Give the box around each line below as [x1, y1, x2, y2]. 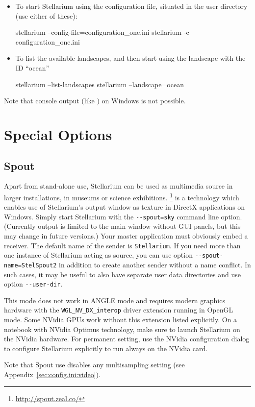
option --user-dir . [4, 279, 63, 289]
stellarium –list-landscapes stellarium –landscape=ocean [15, 79, 184, 89]
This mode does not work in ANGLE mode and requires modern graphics [4, 295, 225, 305]
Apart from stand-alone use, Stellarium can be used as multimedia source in [4, 181, 233, 191]
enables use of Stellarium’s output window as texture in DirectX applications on [4, 202, 245, 212]
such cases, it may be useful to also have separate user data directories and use [4, 269, 241, 279]
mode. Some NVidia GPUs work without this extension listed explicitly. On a [4, 314, 237, 325]
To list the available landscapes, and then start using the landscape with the [15, 53, 246, 63]
